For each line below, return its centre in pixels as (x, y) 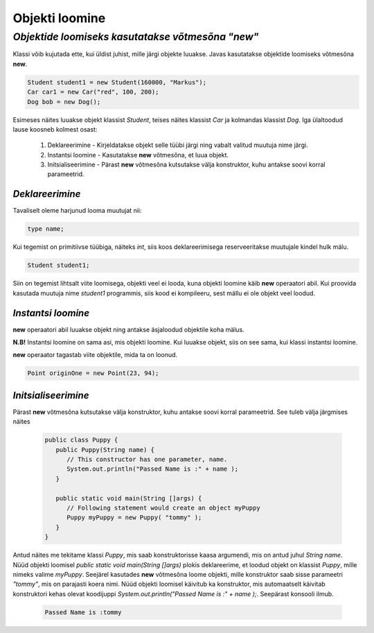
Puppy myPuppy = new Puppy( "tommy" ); (134, 518)
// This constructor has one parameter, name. (147, 460)
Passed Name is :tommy (83, 612)
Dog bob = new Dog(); (64, 102)
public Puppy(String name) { (105, 450)
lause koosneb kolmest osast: (55, 129)
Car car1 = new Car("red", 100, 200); (93, 92)
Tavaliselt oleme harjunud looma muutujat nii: (77, 211)
